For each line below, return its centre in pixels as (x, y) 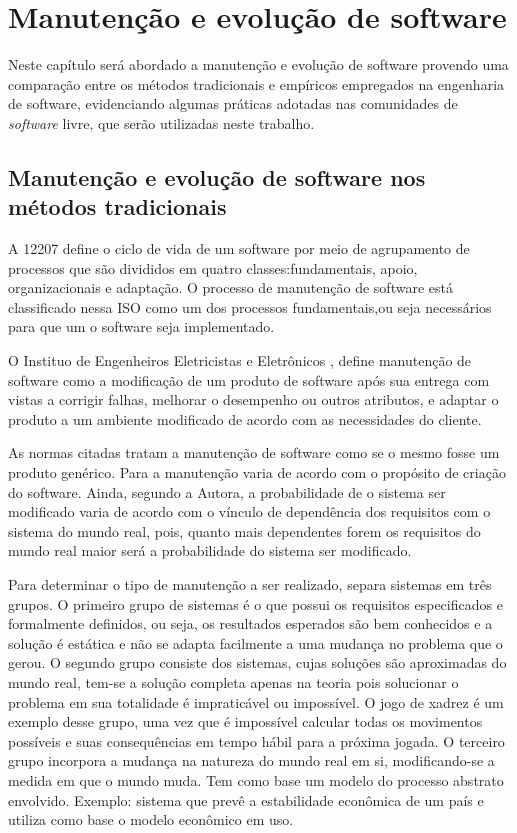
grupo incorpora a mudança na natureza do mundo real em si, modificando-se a (251, 760)
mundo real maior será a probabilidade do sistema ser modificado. (210, 550)
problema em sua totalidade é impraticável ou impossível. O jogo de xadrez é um (256, 701)
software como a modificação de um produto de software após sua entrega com (249, 379)
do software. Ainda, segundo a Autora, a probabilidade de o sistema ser (227, 491)
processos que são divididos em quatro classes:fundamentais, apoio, (213, 267)
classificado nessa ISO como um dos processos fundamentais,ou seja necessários (250, 306)
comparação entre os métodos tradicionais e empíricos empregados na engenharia (256, 83)
